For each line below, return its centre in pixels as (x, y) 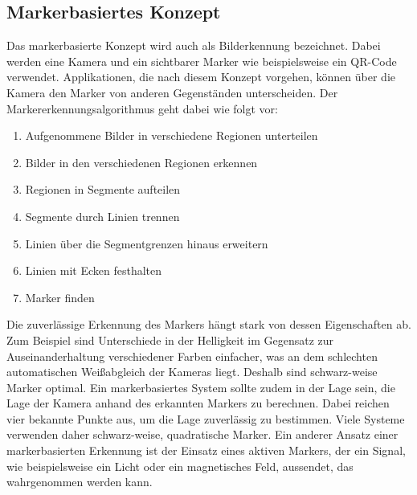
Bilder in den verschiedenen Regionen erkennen (141, 162)
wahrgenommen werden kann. (80, 482)
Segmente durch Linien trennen (102, 216)
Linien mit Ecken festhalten (94, 270)
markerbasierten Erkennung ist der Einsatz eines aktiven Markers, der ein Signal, (206, 450)
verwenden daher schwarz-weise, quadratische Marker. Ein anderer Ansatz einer (202, 434)
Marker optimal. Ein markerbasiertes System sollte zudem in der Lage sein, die (201, 387)
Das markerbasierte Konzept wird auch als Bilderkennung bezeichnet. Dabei (194, 45)
